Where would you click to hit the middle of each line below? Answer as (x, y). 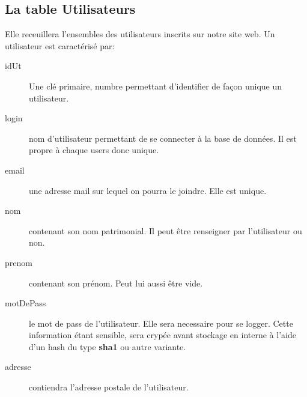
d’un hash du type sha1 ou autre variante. (108, 346)
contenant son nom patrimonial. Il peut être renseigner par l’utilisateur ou (166, 230)
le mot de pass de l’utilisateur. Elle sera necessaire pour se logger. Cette (161, 323)
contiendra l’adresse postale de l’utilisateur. (109, 387)
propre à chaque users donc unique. (94, 150)
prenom (19, 262)
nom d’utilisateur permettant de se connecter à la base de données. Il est (163, 138)
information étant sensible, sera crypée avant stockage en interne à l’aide (163, 335)
